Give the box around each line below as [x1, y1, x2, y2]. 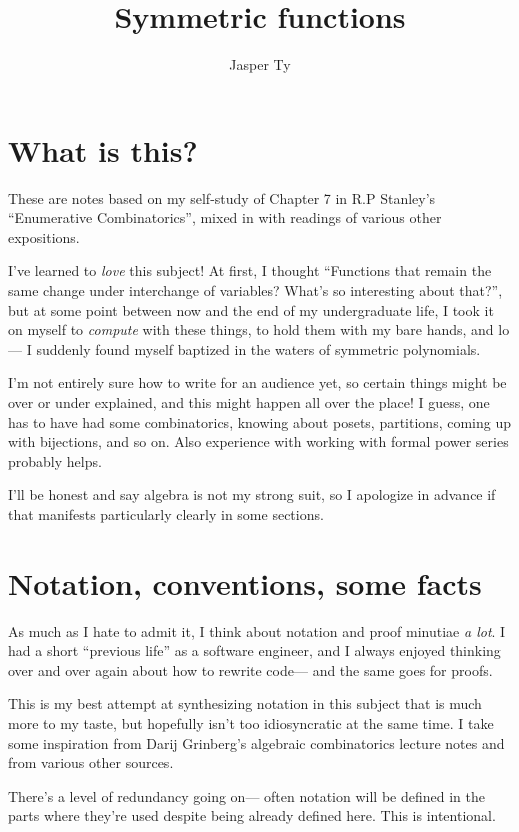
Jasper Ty [229, 54, 291, 75]
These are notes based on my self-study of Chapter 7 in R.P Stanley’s [8, 187, 436, 208]
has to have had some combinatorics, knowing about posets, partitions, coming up [8, 411, 511, 432]
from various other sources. [8, 752, 174, 773]
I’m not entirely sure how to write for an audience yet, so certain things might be [8, 372, 507, 393]
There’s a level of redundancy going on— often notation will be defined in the [8, 785, 485, 806]
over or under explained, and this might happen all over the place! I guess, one [8, 392, 490, 412]
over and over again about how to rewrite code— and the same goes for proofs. [8, 659, 493, 680]
